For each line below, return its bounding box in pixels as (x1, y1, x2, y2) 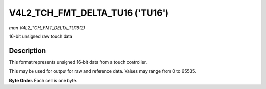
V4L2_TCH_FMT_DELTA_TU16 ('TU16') (9, 7, 169, 18)
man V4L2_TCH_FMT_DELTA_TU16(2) (9, 25, 86, 30)
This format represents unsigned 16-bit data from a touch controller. (9, 59, 147, 65)
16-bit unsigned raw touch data (9, 33, 72, 39)
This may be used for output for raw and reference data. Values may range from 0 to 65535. (9, 68, 196, 74)
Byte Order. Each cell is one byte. (9, 77, 78, 83)
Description (9, 46, 46, 55)
